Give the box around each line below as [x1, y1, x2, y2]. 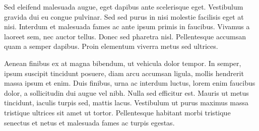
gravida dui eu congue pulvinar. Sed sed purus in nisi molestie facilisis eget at [4, 11, 244, 22]
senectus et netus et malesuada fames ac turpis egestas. [4, 117, 175, 127]
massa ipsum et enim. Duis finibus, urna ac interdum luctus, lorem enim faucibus [4, 78, 255, 88]
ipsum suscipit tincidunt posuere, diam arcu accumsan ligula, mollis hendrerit [4, 68, 244, 78]
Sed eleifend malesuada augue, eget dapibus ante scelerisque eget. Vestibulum [4, 2, 243, 12]
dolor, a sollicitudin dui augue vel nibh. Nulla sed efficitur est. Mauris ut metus [4, 87, 249, 98]
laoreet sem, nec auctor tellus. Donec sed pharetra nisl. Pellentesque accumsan [4, 31, 246, 41]
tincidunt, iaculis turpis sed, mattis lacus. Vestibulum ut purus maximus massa [4, 97, 249, 108]
